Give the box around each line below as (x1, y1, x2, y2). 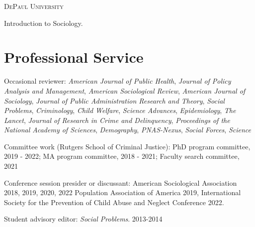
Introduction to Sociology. (4, 17, 83, 28)
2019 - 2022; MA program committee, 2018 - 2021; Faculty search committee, (4, 151, 240, 161)
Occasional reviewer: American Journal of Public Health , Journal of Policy (4, 76, 231, 86)
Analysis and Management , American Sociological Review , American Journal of (4, 85, 246, 96)
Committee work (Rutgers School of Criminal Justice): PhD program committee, (4, 141, 251, 151)
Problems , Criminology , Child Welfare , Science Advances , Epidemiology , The (4, 105, 236, 115)
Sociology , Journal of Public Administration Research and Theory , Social (4, 95, 225, 106)
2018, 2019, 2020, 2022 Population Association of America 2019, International (4, 187, 241, 198)
